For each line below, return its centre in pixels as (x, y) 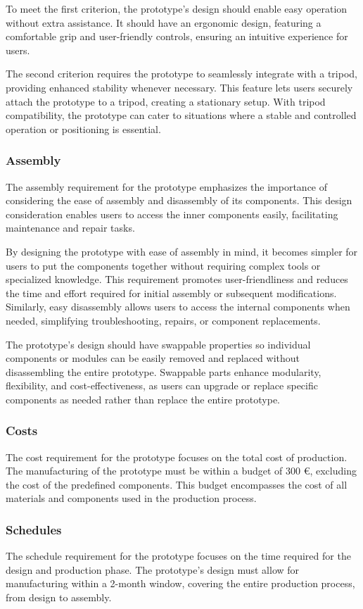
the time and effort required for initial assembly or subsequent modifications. (171, 293)
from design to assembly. (59, 597)
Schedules (34, 529)
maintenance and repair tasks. (70, 228)
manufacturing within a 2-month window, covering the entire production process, (180, 583)
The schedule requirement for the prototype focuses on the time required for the (178, 556)
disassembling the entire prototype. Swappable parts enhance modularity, (164, 371)
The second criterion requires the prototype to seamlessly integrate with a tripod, (181, 74)
